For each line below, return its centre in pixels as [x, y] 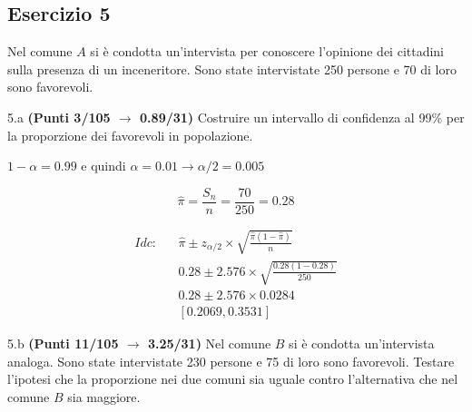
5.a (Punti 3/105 [59, 117]
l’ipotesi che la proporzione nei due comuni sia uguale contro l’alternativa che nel [233, 379]
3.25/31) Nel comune [209, 343]
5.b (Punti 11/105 [63, 343]
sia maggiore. [104, 396]
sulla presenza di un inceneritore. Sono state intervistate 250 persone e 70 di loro [232, 69]
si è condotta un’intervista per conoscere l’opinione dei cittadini [267, 51]
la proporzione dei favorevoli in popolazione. [130, 135]
